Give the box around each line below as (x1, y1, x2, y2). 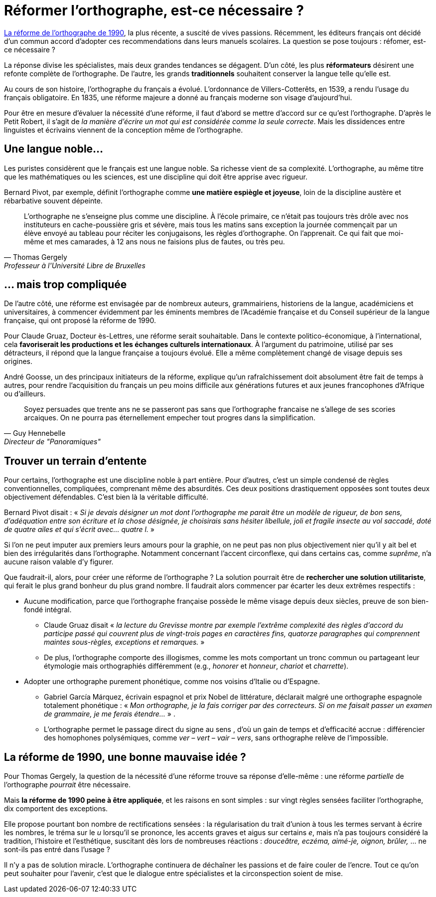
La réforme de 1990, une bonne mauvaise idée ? (4, 750, 246, 763)
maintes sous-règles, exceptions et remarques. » (44, 638, 205, 647)
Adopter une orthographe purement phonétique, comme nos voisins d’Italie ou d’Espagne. (24, 677, 320, 686)
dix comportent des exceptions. (4, 804, 108, 813)
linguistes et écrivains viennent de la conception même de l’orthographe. (4, 125, 243, 134)
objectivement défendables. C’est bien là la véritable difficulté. (4, 493, 208, 502)
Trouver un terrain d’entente (4, 454, 147, 467)
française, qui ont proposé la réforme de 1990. (4, 316, 156, 325)
